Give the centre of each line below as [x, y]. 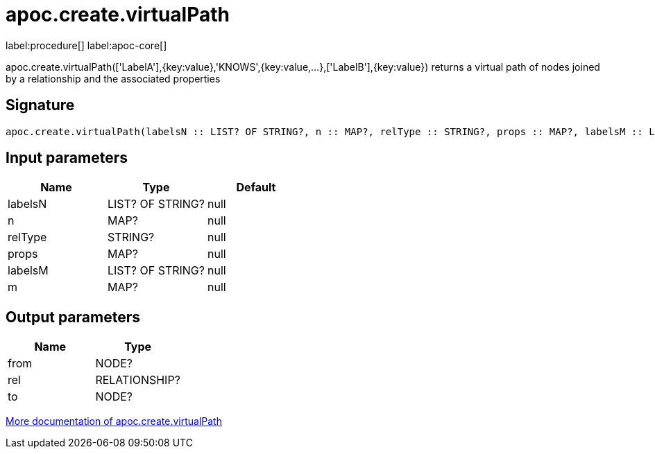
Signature [40, 105]
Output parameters [73, 317]
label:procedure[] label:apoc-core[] [86, 45]
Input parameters [67, 158]
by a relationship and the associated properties [113, 78]
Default [256, 187]
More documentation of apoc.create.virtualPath [114, 421]
